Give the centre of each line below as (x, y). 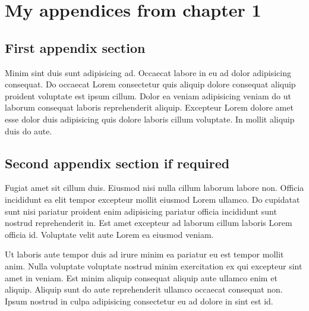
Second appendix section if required (117, 163)
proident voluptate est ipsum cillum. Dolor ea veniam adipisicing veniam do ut (148, 95)
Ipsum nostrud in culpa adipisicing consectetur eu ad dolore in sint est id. (139, 301)
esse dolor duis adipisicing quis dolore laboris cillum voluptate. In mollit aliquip (150, 119)
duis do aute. (29, 131)
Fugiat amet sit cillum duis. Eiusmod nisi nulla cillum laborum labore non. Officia (154, 188)
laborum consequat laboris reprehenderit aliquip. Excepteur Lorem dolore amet (149, 107)
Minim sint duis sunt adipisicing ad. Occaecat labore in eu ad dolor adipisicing (148, 72)
